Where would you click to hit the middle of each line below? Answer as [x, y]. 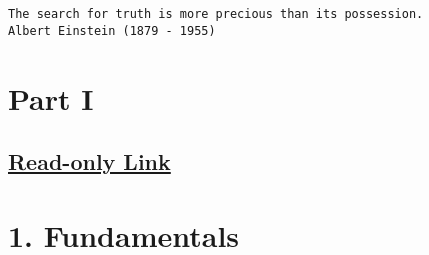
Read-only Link [89, 161]
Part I [51, 97]
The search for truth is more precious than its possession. [216, 14]
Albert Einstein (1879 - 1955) [112, 30]
